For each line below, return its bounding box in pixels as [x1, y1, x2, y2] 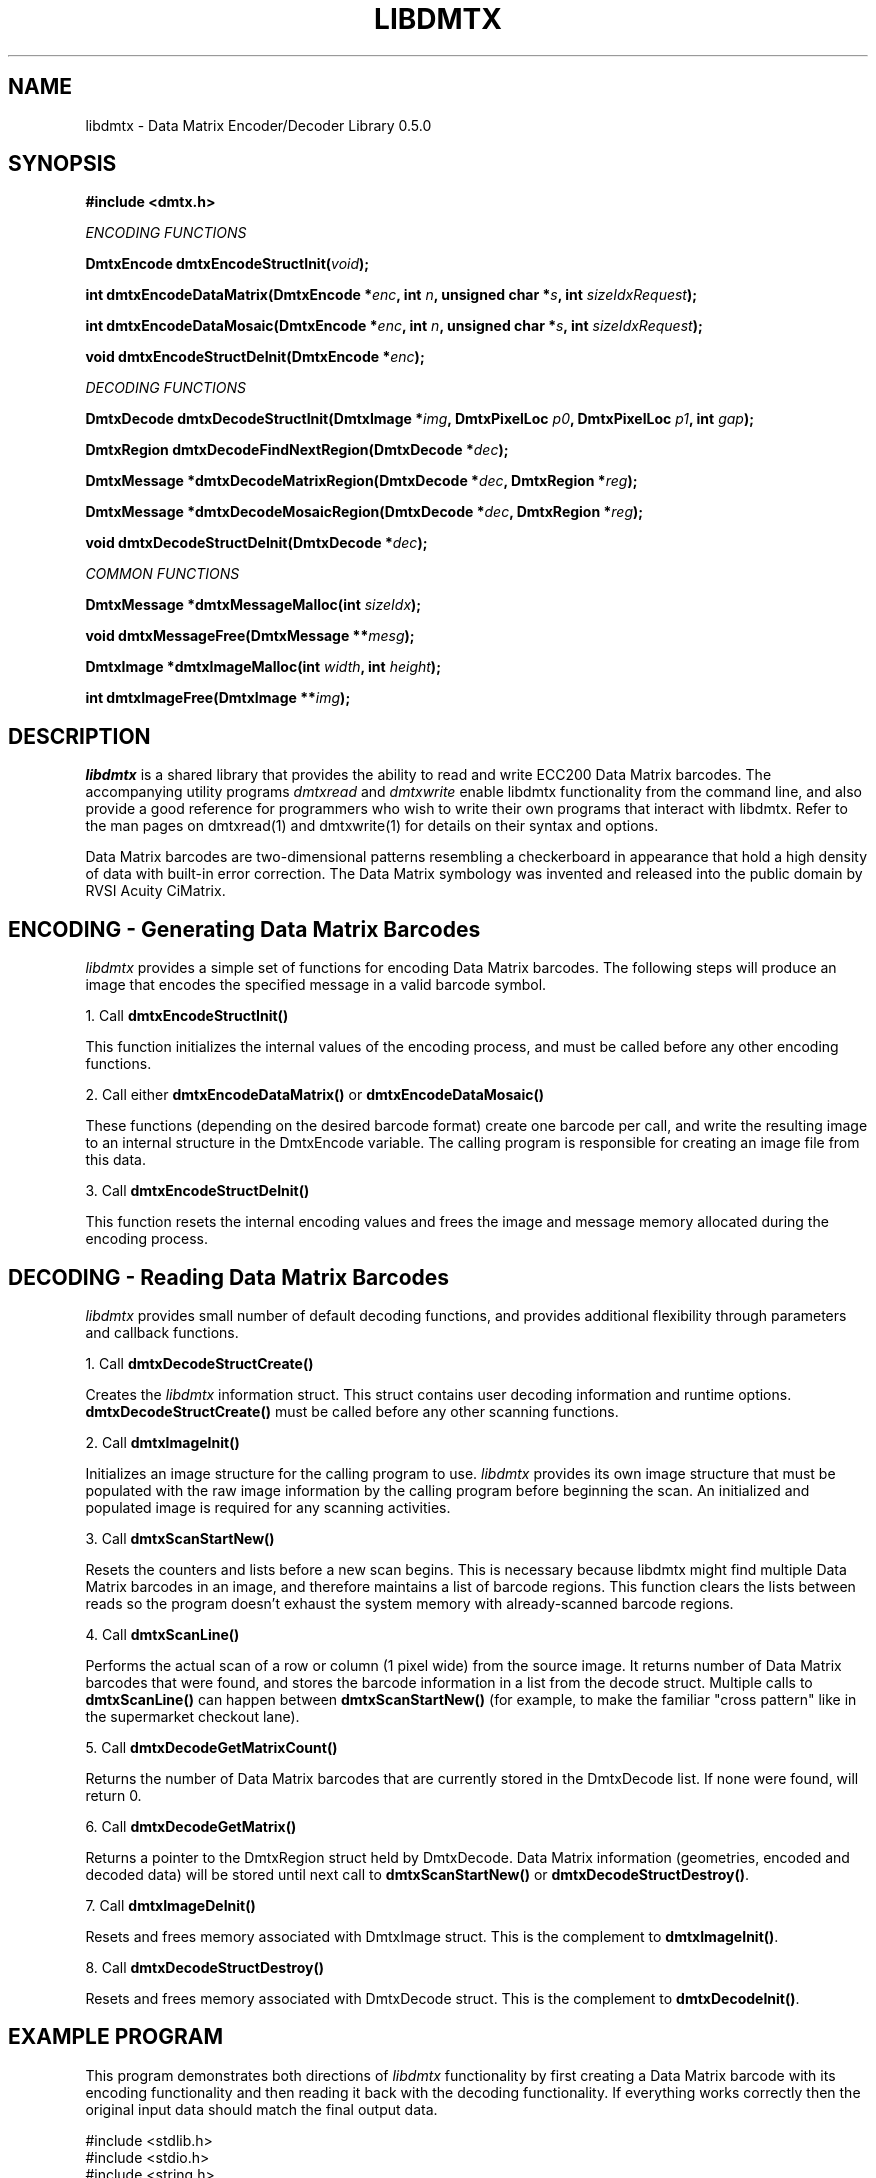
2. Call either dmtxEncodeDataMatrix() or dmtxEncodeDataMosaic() [85, 1086, 545, 1104]
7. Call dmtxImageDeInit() [85, 1896, 256, 1914]
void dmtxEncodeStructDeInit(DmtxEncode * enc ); [85, 348, 425, 366]
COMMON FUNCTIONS [85, 565, 240, 583]
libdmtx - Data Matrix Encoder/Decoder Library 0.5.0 [85, 116, 432, 134]
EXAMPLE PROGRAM [8, 2024, 224, 2050]
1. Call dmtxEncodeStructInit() [85, 1007, 289, 1025]
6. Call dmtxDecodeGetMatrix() [85, 1817, 297, 1835]
